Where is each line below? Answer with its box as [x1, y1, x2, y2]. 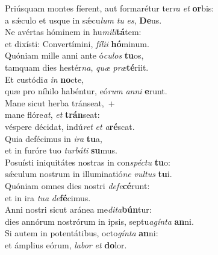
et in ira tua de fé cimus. [5, 191, 91, 204]
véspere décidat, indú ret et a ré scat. [5, 120, 135, 132]
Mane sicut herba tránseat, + [5, 96, 115, 109]
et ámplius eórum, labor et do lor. [5, 238, 127, 251]
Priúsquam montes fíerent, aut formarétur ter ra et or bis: [5, 2, 214, 14]
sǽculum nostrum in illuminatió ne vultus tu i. [5, 167, 172, 180]
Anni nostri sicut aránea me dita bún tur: [5, 203, 152, 216]
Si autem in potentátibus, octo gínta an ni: [5, 227, 158, 239]
